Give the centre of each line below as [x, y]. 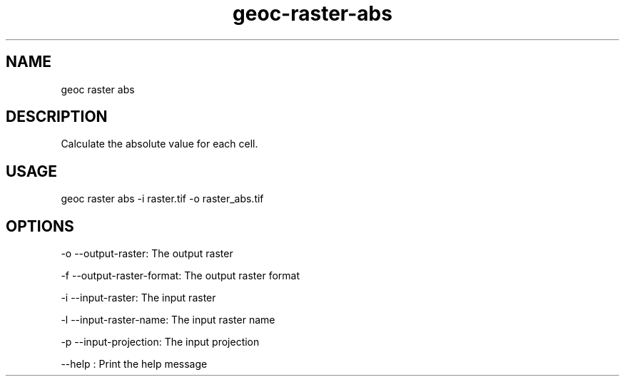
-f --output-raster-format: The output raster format [181, 276]
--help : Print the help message [134, 364]
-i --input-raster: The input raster [138, 298]
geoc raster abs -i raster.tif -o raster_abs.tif [162, 199]
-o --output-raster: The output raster [147, 254]
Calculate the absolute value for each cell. [159, 144]
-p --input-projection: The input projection [160, 342]
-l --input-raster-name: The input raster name [168, 320]
